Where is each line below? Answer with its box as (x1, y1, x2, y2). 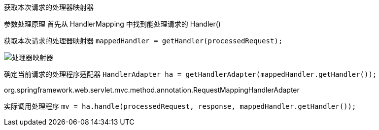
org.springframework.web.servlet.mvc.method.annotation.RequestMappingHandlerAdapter (4, 86, 300, 94)
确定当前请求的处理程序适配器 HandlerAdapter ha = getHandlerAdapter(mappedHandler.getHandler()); (4, 70, 377, 78)
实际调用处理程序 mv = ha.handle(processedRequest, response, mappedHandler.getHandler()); (4, 102, 356, 110)
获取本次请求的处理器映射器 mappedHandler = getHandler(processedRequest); (4, 36, 283, 45)
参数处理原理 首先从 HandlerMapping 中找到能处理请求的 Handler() (4, 20, 221, 28)
